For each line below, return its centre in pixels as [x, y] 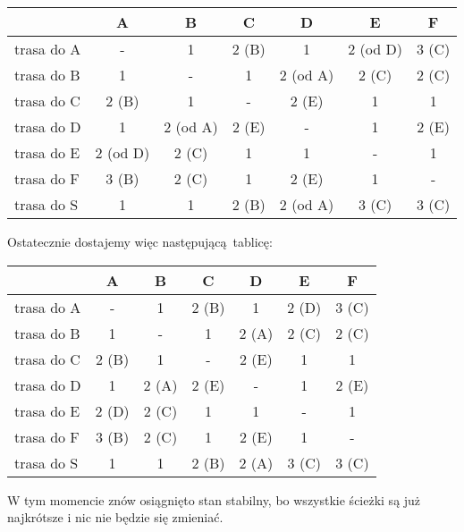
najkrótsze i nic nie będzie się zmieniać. [115, 517]
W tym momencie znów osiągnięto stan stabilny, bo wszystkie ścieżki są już [214, 499]
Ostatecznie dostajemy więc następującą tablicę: [140, 241]
